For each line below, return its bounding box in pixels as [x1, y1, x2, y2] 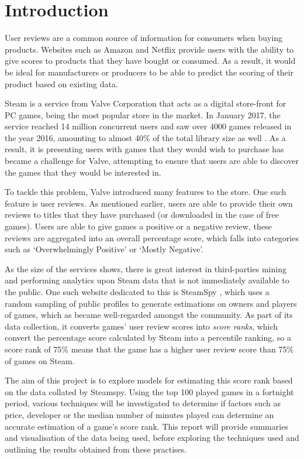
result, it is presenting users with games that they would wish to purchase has [5, 143, 284, 155]
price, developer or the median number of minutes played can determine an [5, 408, 274, 420]
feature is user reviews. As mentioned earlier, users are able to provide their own [5, 197, 293, 209]
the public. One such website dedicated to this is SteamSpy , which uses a [5, 286, 270, 297]
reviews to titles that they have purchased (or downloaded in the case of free [5, 208, 279, 221]
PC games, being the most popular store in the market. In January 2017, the [5, 108, 281, 121]
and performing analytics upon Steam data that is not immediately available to [5, 274, 289, 286]
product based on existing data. [5, 77, 118, 90]
